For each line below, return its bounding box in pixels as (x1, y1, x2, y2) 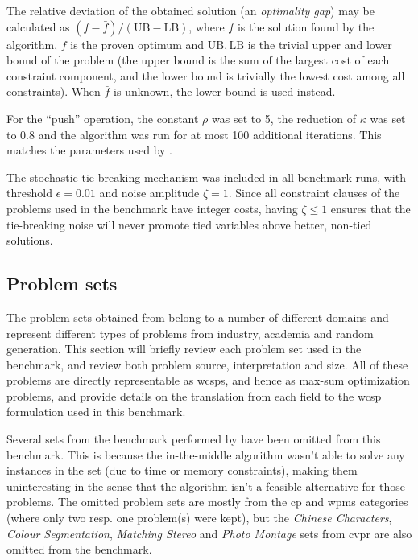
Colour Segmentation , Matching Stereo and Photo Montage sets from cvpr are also (6, 525, 412, 541)
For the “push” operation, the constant (6, 109, 199, 126)
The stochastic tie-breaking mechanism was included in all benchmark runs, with (6, 168, 406, 185)
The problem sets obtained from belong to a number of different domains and (6, 308, 389, 325)
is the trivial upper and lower (247, 35, 392, 52)
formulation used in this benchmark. (6, 403, 186, 420)
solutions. (6, 232, 53, 249)
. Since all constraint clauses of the (228, 184, 400, 201)
